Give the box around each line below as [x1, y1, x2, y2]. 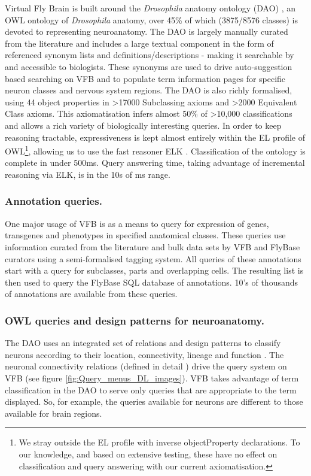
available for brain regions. [5, 407, 102, 419]
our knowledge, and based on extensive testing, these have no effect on [19, 447, 278, 460]
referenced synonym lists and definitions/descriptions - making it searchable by [5, 48, 294, 61]
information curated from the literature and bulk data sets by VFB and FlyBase [5, 240, 300, 253]
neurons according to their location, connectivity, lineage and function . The [5, 348, 284, 360]
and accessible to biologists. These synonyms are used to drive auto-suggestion [5, 60, 292, 72]
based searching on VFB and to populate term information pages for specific [5, 72, 286, 84]
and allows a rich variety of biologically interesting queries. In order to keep [5, 119, 282, 131]
